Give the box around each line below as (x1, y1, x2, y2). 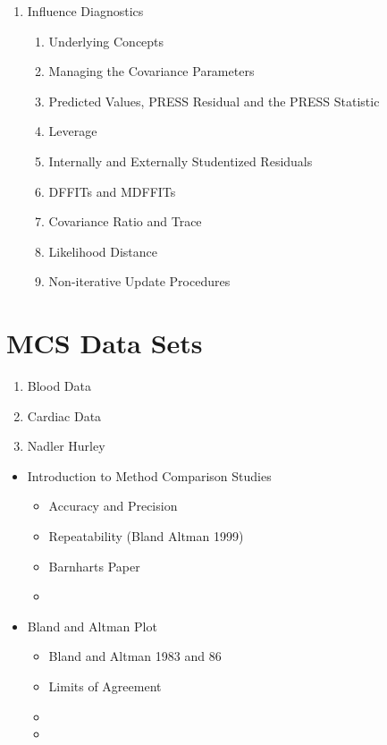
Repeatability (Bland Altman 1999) (48, 527, 244, 546)
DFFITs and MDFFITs (48, 182, 176, 200)
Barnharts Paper (48, 556, 140, 575)
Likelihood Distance (48, 241, 158, 260)
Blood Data (27, 377, 91, 395)
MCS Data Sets (6, 325, 203, 361)
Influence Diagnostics (27, 2, 144, 20)
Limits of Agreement (48, 677, 162, 695)
